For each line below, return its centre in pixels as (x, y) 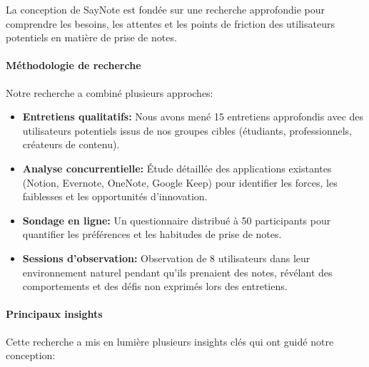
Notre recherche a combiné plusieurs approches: (110, 92)
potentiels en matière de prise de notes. (91, 37)
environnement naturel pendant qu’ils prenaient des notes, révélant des (177, 272)
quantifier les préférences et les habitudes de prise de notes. (152, 234)
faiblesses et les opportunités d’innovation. (115, 196)
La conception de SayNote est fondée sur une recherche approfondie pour (165, 9)
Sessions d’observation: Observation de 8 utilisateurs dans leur (166, 258)
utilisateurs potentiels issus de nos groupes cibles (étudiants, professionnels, (187, 130)
